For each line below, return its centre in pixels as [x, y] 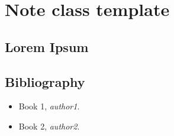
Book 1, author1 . [49, 106]
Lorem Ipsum [47, 46]
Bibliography [45, 81]
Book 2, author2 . [49, 126]
